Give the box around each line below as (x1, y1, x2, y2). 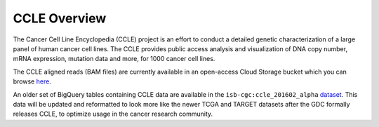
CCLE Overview (13, 11, 107, 26)
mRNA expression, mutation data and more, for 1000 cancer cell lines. (13, 55, 215, 63)
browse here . (13, 77, 52, 86)
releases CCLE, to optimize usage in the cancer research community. (13, 109, 213, 119)
